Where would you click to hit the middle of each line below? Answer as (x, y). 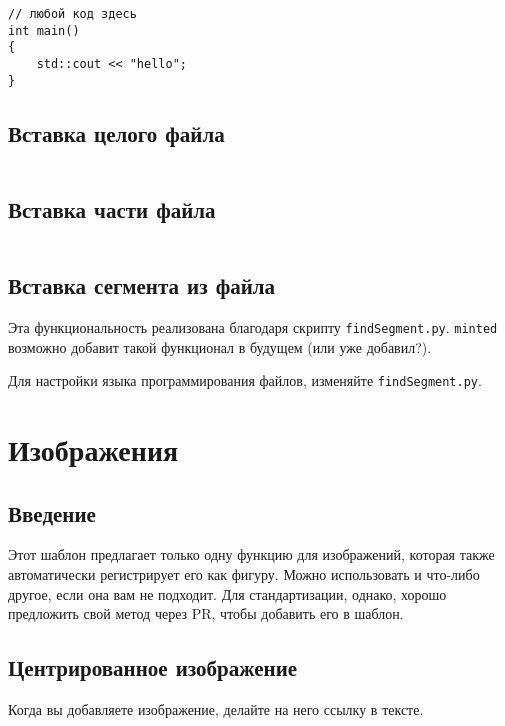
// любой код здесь (72, 14)
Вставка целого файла (116, 132)
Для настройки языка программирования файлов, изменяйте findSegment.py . (245, 380)
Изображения (93, 448)
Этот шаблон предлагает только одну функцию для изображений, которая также (251, 554)
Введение (52, 512)
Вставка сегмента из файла (142, 285)
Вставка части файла (112, 208)
